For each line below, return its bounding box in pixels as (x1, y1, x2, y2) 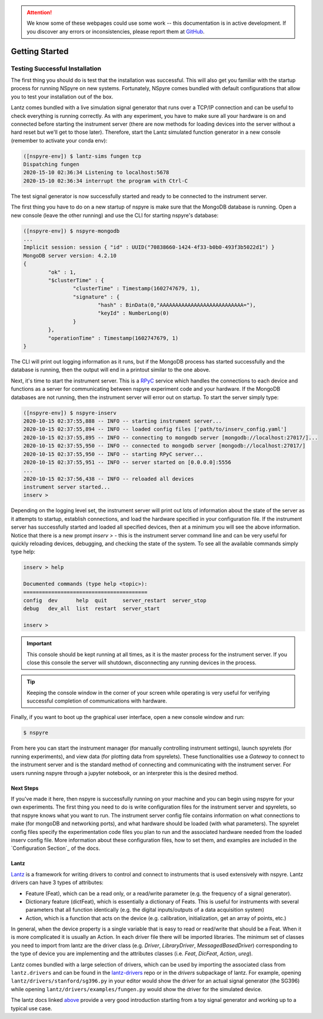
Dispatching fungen (23, 161, 79, 168)
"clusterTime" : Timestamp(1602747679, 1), (72, 285, 201, 292)
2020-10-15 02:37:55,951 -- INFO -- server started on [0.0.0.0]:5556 (23, 459, 232, 466)
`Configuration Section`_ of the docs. (11, 845, 101, 852)
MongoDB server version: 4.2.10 (23, 252, 117, 259)
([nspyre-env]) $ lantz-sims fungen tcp (23, 153, 141, 159)
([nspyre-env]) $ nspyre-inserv (23, 410, 117, 416)
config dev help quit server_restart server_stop (23, 597, 207, 604)
